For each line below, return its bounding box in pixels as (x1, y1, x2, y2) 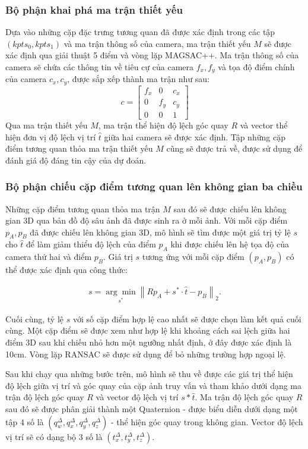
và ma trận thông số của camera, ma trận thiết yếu (63, 37, 251, 49)
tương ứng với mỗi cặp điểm (142, 250, 245, 263)
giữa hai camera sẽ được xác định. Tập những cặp (104, 130, 285, 143)
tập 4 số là (5, 415, 44, 428)
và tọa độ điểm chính (218, 61, 295, 73)
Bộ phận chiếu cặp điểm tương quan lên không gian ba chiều (5, 179, 303, 194)
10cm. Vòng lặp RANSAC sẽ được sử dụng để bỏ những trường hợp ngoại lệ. (5, 347, 286, 360)
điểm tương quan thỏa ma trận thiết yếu (5, 142, 153, 155)
